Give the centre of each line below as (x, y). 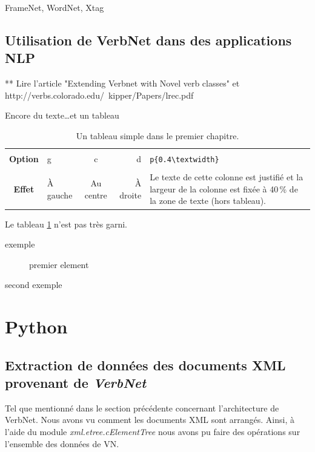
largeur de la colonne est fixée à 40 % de (224, 188)
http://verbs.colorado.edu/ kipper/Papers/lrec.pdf (99, 95)
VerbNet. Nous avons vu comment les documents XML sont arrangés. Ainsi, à (150, 420)
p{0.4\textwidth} (184, 160)
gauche (60, 195)
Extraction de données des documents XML (145, 365)
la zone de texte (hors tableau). (208, 201)
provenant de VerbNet (76, 383)
